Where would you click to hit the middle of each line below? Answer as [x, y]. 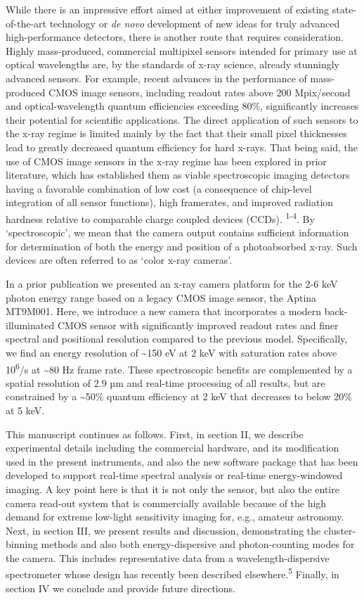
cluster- [340, 530]
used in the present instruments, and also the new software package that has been [182, 461]
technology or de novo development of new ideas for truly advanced [195, 23]
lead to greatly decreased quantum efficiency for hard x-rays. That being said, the [182, 147]
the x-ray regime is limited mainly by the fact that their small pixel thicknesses [176, 133]
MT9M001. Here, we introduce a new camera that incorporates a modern [164, 311]
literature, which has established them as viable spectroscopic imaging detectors [178, 175]
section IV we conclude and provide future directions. [121, 588]
